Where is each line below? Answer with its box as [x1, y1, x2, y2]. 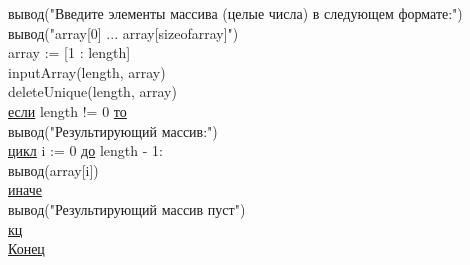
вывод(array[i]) [8, 159, 99, 180]
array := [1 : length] [8, 42, 131, 63]
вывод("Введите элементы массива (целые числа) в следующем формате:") [8, 3, 463, 23]
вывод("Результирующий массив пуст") [8, 198, 246, 219]
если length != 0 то [8, 100, 127, 121]
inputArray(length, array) [8, 61, 166, 82]
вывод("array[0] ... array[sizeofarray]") [8, 22, 239, 43]
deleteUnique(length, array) [8, 81, 177, 102]
